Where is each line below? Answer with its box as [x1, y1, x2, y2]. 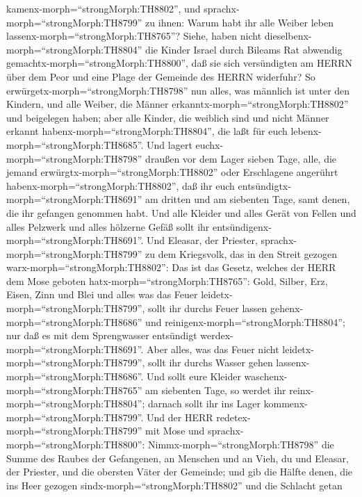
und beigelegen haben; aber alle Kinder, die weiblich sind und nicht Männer [6, 110, 329, 124]
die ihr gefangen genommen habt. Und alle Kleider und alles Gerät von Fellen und [6, 205, 356, 220]
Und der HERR [147, 409, 213, 424]
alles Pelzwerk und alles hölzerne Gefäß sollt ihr [6, 219, 210, 234]
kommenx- [263, 396, 308, 411]
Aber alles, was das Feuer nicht [147, 341, 279, 356]
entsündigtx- [238, 178, 291, 193]
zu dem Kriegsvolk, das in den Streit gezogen [145, 246, 338, 261]
